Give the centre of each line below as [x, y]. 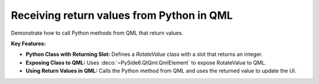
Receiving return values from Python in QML [122, 15]
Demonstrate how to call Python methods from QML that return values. [97, 33]
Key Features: [28, 43]
